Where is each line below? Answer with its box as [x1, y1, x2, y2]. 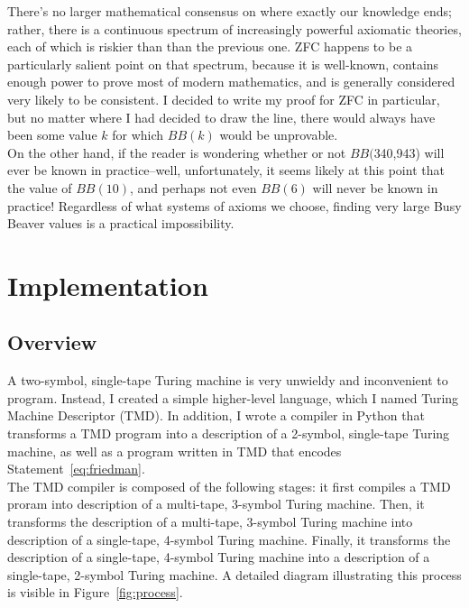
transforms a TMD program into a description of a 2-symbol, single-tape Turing [7, 424, 450, 443]
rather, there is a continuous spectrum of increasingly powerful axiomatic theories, [7, 19, 462, 38]
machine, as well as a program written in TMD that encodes [7, 441, 342, 460]
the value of [7, 178, 72, 197]
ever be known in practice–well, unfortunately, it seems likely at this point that [7, 161, 445, 180]
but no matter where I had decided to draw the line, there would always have [7, 107, 436, 126]
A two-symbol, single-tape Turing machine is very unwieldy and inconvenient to [7, 371, 448, 390]
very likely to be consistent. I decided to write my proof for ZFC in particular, [7, 89, 440, 108]
